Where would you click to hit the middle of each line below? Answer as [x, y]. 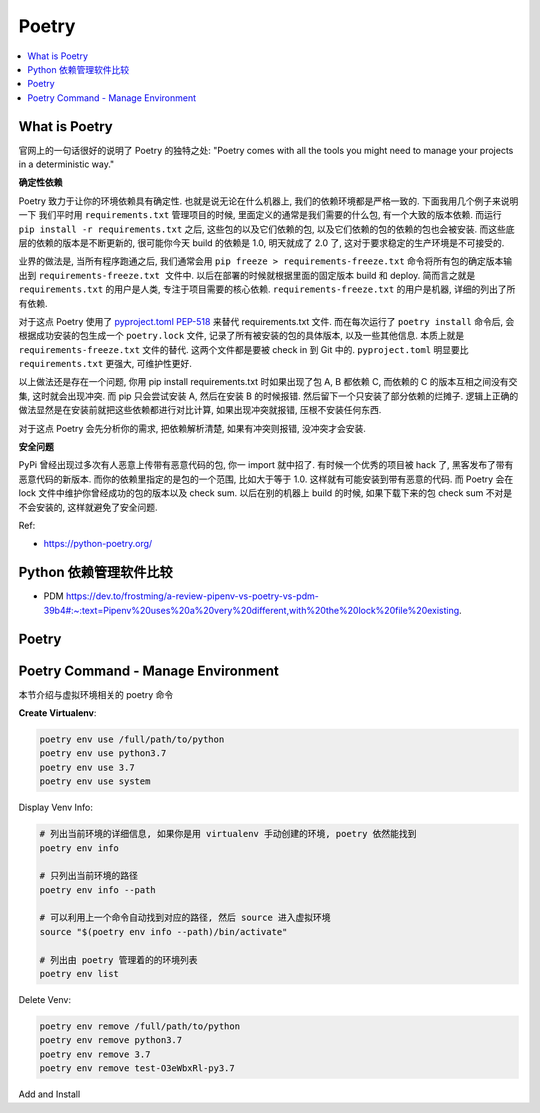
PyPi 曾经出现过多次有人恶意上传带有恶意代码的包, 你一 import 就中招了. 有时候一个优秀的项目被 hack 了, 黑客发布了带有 [266, 465]
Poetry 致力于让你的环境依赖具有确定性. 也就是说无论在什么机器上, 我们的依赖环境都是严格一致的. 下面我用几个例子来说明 [268, 201]
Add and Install [49, 1094]
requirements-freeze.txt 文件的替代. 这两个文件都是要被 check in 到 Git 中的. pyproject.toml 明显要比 [243, 349]
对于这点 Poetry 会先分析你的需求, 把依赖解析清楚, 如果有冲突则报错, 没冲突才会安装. [192, 428]
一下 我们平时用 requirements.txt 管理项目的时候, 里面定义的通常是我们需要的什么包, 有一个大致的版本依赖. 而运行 [260, 215]
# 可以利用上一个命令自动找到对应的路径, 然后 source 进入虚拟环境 [185, 918]
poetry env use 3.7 [87, 767]
